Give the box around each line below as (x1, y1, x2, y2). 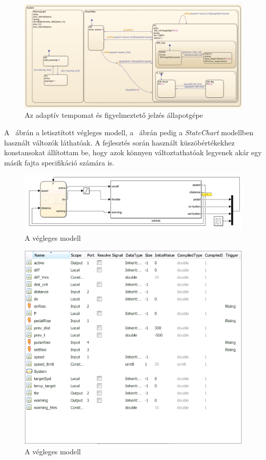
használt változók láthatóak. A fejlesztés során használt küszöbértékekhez (4, 137, 235, 148)
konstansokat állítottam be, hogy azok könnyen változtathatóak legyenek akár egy (4, 147, 262, 158)
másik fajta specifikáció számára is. (4, 157, 114, 168)
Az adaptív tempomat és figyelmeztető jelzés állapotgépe (25, 110, 203, 120)
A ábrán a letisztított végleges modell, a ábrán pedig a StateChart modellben (4, 127, 254, 138)
